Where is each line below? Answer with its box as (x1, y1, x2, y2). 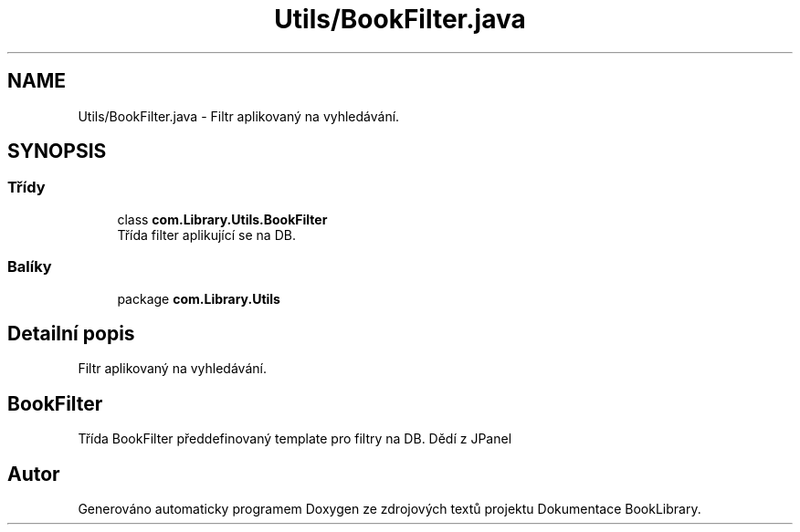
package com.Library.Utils (117, 290, 280, 307)
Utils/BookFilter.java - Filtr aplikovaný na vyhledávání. (78, 108, 400, 124)
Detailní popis (7, 321, 135, 345)
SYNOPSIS (7, 140, 107, 163)
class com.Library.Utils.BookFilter (117, 211, 328, 227)
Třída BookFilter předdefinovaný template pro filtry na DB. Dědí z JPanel (78, 431, 512, 447)
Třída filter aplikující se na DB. (117, 226, 296, 243)
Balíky (7, 257, 52, 276)
